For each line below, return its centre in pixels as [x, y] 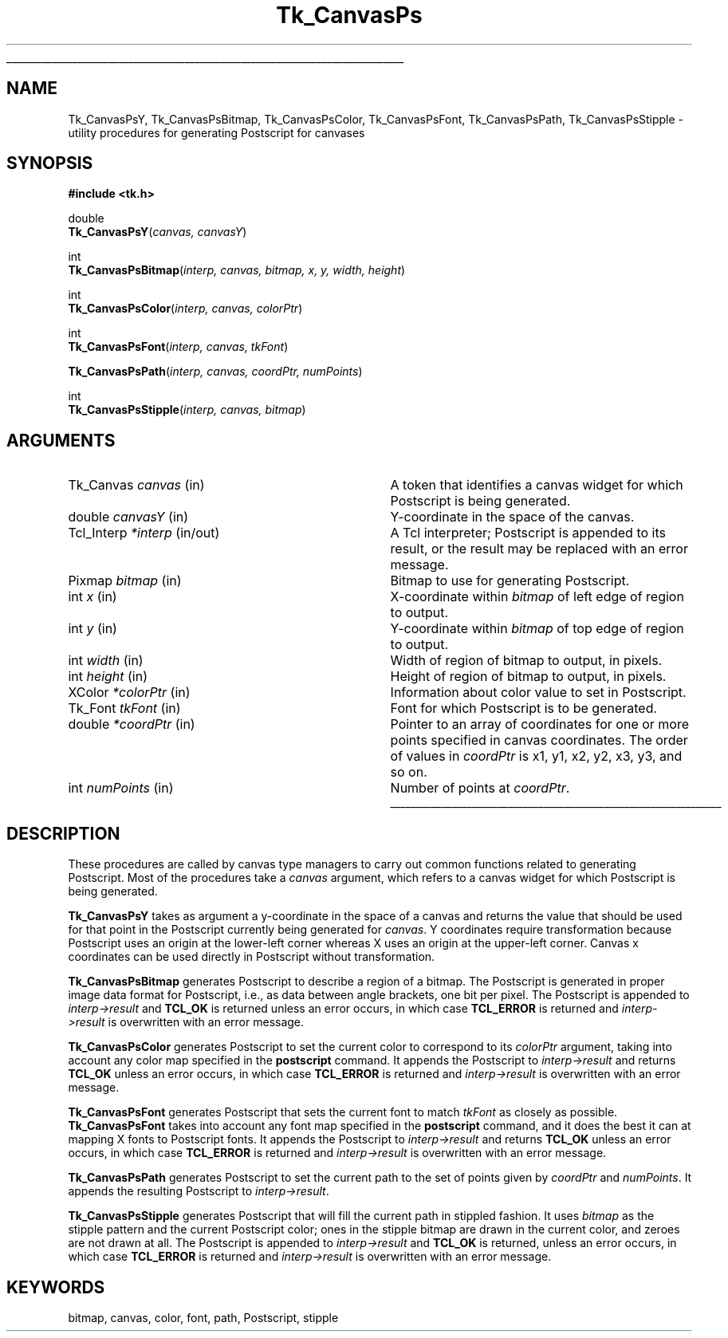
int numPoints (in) [121, 788]
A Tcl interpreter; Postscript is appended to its [528, 533]
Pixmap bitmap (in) [125, 581]
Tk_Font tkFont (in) [124, 708]
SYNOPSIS [50, 163]
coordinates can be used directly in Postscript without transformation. [252, 957]
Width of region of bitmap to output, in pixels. [526, 661]
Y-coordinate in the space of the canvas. [512, 517]
